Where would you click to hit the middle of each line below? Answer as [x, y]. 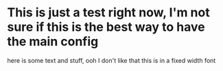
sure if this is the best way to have [106, 27]
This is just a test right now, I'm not [109, 13]
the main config [53, 42]
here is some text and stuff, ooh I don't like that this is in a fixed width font [111, 60]
